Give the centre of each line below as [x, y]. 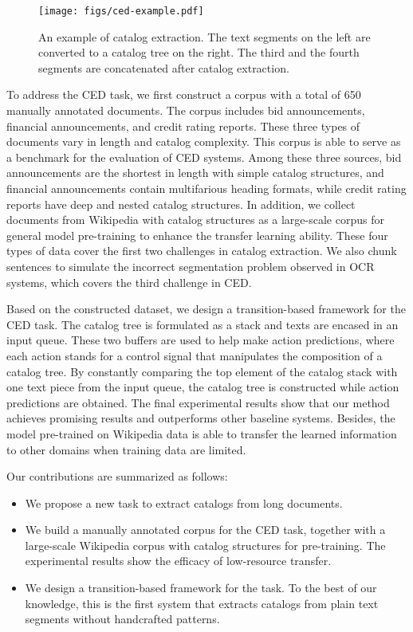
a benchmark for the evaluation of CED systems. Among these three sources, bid [204, 157]
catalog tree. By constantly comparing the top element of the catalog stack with [202, 371]
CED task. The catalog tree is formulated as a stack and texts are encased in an [203, 324]
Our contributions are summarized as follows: [117, 476]
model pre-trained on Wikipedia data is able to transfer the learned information [202, 433]
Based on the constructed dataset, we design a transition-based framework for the [206, 309]
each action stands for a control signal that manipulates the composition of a [195, 355]
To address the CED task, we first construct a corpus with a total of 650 [184, 94]
